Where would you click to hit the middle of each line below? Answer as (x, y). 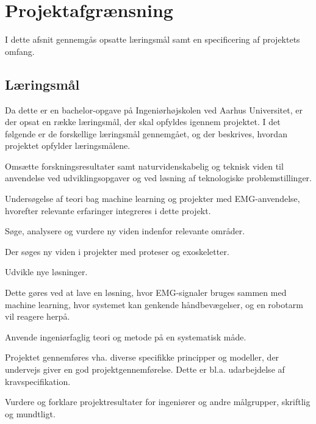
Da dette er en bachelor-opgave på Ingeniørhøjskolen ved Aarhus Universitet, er (154, 110)
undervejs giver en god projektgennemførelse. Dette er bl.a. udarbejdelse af (145, 369)
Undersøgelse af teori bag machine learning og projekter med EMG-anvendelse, (153, 199)
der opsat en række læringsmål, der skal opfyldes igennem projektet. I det (143, 122)
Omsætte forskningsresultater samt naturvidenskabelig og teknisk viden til (144, 166)
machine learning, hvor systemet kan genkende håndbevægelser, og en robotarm (154, 304)
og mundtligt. (30, 413)
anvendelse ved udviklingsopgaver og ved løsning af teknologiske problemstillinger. (158, 178)
